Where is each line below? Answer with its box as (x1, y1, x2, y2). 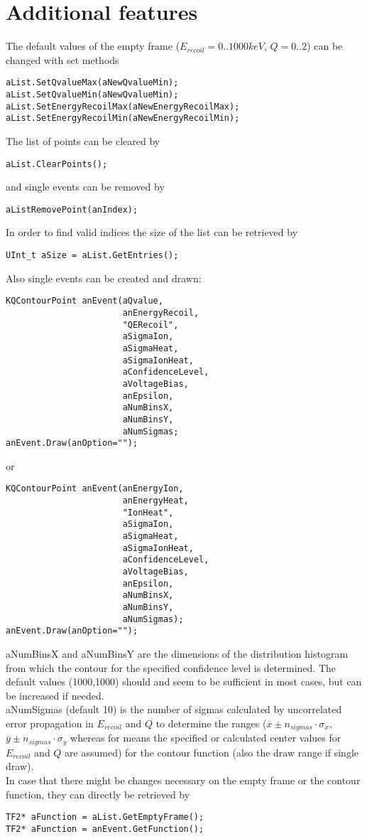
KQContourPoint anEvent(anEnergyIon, (6, 483, 184, 494)
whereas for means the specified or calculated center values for (70, 730, 341, 745)
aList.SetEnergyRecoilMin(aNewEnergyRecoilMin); (6, 113, 240, 124)
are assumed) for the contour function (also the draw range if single (65, 744, 358, 759)
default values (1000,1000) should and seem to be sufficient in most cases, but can (6, 674, 362, 689)
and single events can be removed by (6, 179, 165, 194)
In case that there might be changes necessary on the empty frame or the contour (6, 773, 361, 787)
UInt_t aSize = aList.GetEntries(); (6, 250, 179, 261)
